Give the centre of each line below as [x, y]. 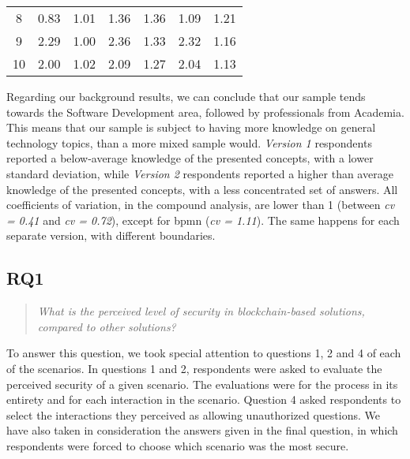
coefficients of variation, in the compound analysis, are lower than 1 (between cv [201, 205]
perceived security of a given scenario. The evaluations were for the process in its [202, 384]
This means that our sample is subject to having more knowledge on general [191, 127]
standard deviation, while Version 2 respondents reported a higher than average [200, 173]
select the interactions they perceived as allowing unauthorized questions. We [193, 414]
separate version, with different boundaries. [111, 235]
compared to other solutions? [107, 326]
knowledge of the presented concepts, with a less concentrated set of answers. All [202, 189]
